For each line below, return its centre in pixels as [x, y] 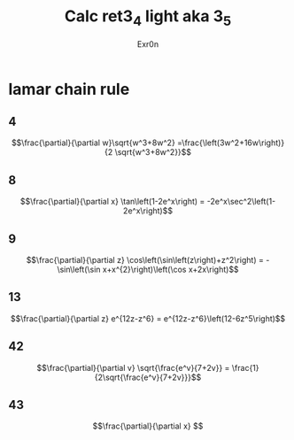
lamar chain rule [69, 89]
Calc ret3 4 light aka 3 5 [148, 18]
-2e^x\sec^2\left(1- [241, 202]
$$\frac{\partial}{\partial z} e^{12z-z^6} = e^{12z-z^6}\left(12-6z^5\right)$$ [148, 318]
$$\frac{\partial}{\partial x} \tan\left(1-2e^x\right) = [112, 202]
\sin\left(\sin [78, 269]
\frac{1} [245, 367]
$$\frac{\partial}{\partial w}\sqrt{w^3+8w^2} [93, 143]
